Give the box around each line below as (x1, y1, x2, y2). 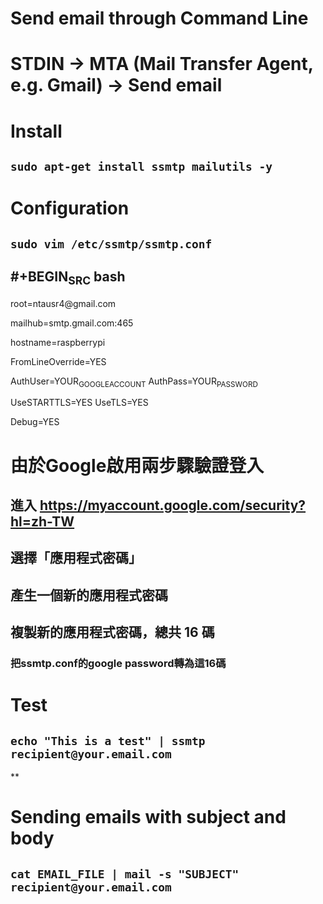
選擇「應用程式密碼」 (10, 550, 142, 567)
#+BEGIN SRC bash (10, 268, 126, 288)
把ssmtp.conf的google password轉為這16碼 (10, 657, 227, 670)
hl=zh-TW (10, 513, 75, 530)
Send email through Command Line (10, 7, 309, 30)
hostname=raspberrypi (10, 336, 106, 348)
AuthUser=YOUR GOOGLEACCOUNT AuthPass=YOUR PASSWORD (10, 375, 258, 389)
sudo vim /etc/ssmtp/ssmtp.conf (10, 237, 213, 251)
